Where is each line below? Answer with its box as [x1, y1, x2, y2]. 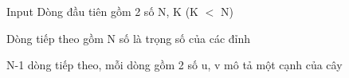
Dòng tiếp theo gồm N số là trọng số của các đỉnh [6, 29, 251, 46]
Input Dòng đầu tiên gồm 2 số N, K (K [6, 3, 198, 19]
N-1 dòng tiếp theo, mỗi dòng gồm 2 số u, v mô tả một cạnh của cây [6, 57, 343, 73]
